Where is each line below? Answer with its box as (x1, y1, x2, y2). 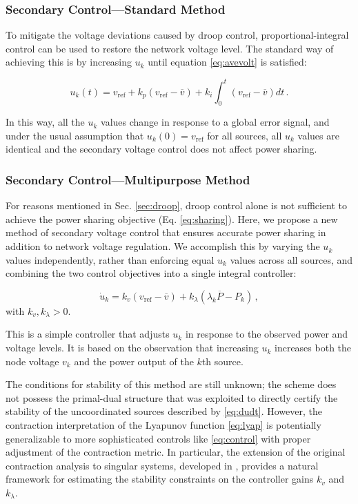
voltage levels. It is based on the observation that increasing (6, 340, 259, 355)
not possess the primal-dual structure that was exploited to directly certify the (6, 390, 338, 405)
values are (297, 128, 339, 142)
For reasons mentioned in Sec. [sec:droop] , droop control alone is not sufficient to (6, 198, 348, 213)
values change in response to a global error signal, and (101, 115, 330, 129)
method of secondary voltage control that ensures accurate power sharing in (6, 225, 326, 240)
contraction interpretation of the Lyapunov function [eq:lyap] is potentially (6, 418, 321, 432)
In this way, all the (6, 115, 85, 129)
